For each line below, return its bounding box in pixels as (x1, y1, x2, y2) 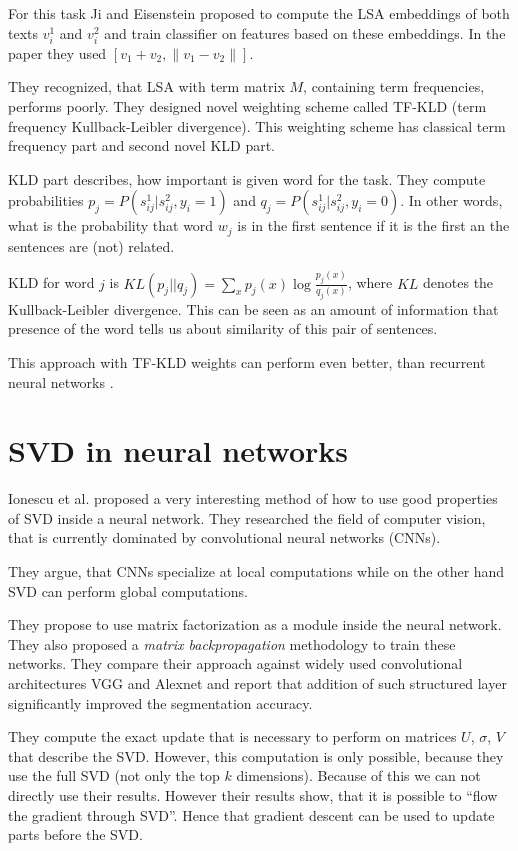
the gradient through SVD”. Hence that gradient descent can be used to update (8, 804, 495, 825)
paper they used (8, 42, 107, 63)
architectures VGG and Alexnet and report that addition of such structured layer (8, 673, 507, 694)
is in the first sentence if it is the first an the (237, 215, 510, 236)
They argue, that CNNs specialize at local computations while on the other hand (8, 561, 505, 582)
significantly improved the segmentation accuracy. (8, 692, 313, 713)
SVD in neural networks (8, 430, 349, 471)
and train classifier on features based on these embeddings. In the (104, 22, 506, 43)
